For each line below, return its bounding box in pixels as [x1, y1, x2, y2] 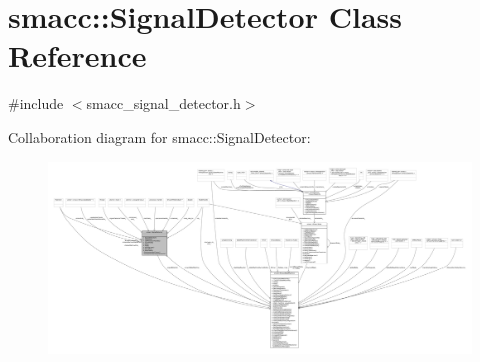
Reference [8, 35, 147, 76]
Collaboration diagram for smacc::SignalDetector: [8, 126, 311, 147]
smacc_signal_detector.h [86, 93, 241, 114]
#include [8, 93, 64, 114]
